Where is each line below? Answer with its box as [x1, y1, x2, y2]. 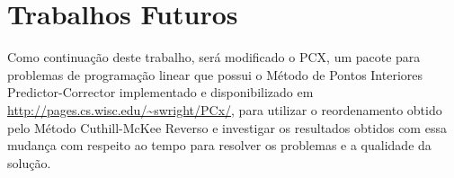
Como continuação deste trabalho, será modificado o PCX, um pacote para [7, 48, 421, 67]
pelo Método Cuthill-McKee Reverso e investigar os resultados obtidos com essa [7, 118, 447, 137]
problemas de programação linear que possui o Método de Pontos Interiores [7, 65, 423, 84]
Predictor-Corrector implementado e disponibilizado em [7, 83, 314, 102]
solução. [7, 153, 51, 172]
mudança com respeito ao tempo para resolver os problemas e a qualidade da [7, 136, 432, 155]
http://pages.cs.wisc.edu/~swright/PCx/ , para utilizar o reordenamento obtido [7, 100, 442, 119]
